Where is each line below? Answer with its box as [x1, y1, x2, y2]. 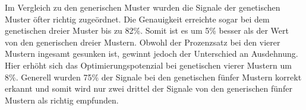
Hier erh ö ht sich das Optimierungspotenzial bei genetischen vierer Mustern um [5, 59, 292, 71]
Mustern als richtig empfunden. [5, 93, 119, 106]
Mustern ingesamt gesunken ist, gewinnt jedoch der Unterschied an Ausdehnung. [5, 47, 298, 60]
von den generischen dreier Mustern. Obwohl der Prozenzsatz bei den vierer [5, 35, 280, 48]
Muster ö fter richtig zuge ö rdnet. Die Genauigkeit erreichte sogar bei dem [5, 12, 270, 25]
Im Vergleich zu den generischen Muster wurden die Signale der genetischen [5, 1, 280, 13]
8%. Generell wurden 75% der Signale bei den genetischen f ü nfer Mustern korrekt [5, 70, 302, 83]
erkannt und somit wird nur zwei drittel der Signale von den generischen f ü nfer [5, 82, 292, 95]
